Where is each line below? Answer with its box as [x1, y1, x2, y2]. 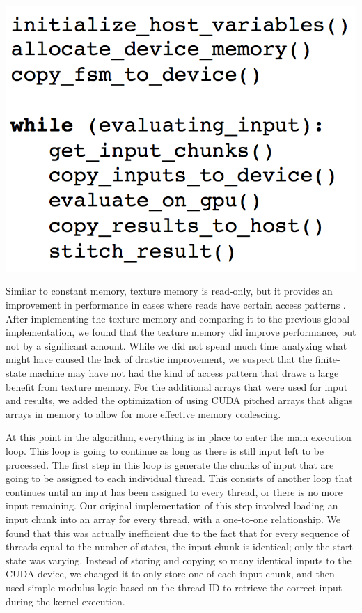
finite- [315, 352, 340, 366]
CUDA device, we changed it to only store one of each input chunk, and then [6, 566, 335, 581]
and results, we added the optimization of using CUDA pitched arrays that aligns [6, 393, 353, 408]
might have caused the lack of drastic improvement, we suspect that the [6, 352, 313, 366]
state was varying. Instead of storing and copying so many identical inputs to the [6, 552, 352, 567]
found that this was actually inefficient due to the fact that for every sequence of [6, 525, 349, 540]
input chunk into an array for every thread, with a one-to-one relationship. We [6, 511, 341, 526]
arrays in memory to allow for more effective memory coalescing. [6, 406, 281, 421]
